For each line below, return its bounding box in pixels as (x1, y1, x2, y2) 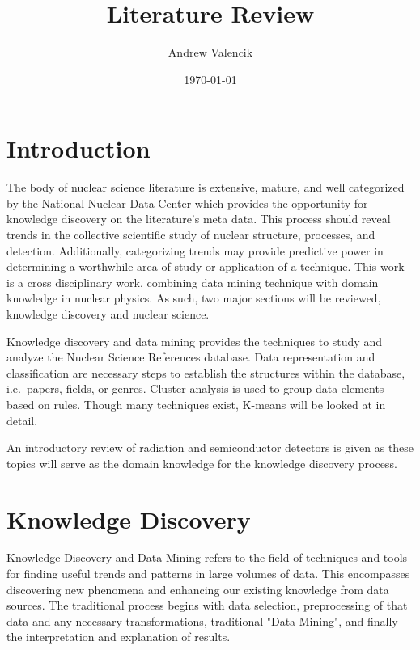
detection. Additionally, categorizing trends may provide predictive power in (6, 242, 384, 259)
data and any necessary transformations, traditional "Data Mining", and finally (6, 612, 398, 629)
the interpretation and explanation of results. (6, 628, 231, 645)
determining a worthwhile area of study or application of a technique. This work (6, 258, 405, 275)
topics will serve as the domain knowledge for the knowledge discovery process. (6, 454, 397, 471)
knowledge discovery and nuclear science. (6, 306, 210, 322)
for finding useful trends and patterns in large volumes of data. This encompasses (6, 565, 410, 582)
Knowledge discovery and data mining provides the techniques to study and (6, 332, 382, 349)
